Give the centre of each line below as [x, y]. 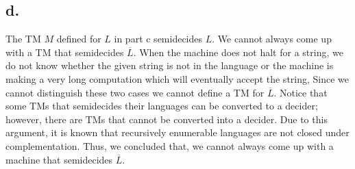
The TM [23, 39]
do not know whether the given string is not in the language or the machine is [170, 65]
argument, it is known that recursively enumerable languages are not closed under [177, 132]
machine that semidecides [59, 159]
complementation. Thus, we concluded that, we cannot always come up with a [170, 145]
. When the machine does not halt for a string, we [238, 52]
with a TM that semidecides [65, 52]
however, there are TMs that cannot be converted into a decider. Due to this [167, 119]
